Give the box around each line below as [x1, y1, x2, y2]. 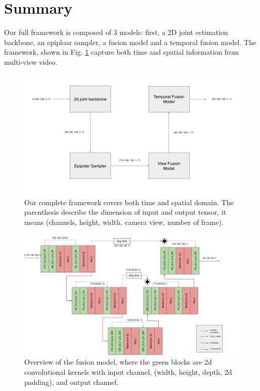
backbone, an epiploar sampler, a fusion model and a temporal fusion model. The [4, 36, 256, 47]
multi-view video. [4, 56, 58, 67]
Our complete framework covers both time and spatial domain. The [24, 197, 234, 207]
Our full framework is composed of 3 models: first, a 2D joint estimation [4, 27, 228, 37]
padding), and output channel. [24, 376, 119, 387]
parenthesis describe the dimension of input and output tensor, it [24, 207, 227, 217]
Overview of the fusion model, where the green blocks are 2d [24, 357, 212, 367]
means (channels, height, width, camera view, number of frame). [24, 216, 224, 227]
